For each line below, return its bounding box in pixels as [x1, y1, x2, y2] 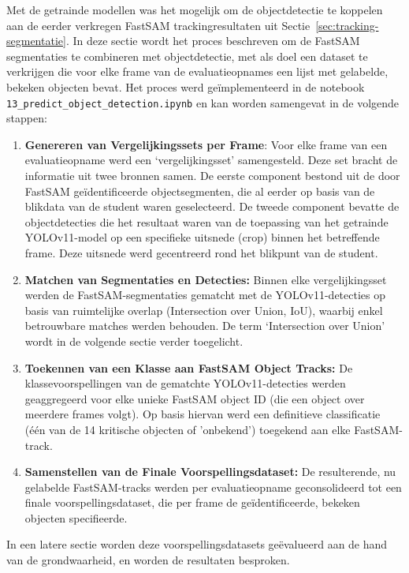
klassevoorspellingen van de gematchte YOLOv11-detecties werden [24, 375, 346, 391]
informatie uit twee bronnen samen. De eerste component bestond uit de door [24, 167, 400, 183]
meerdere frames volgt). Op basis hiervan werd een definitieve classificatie [24, 406, 381, 422]
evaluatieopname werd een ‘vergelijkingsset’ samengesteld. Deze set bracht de [24, 152, 398, 168]
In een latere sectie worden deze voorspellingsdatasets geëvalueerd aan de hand [6, 536, 388, 552]
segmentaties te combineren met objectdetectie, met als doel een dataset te [6, 47, 368, 64]
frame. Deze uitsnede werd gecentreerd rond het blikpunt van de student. [24, 244, 378, 260]
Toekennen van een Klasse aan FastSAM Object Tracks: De [24, 359, 353, 376]
